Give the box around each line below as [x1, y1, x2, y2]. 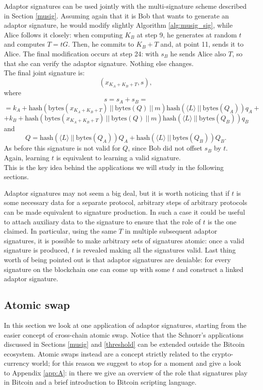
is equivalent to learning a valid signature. [56, 152, 181, 162]
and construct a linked [177, 264, 244, 274]
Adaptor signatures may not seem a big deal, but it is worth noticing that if [4, 187, 230, 198]
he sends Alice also [170, 48, 226, 58]
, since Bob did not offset [128, 143, 202, 153]
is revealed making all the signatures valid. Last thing [76, 245, 236, 255]
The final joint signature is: [4, 68, 85, 78]
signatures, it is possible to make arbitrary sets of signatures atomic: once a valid [4, 235, 245, 245]
